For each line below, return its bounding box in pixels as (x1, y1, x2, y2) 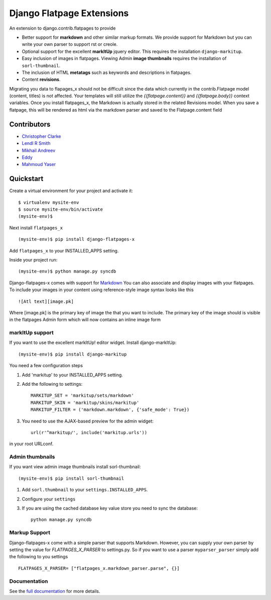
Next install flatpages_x (9, 224, 63, 231)
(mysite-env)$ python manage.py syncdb (18, 269, 116, 274)
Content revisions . (22, 76, 61, 82)
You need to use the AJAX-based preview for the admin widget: (22, 418, 154, 424)
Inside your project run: (9, 256, 58, 263)
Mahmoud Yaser (22, 161, 56, 167)
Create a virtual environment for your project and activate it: (9, 188, 133, 194)
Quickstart (9, 175, 44, 183)
